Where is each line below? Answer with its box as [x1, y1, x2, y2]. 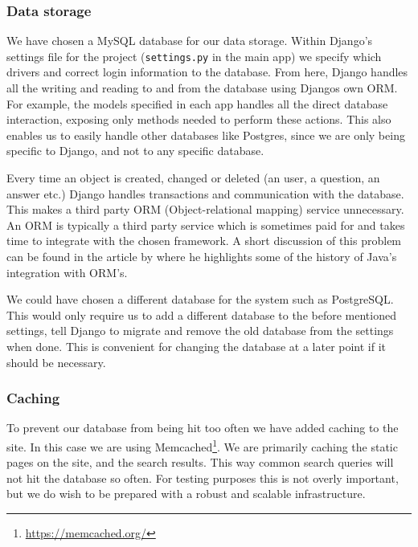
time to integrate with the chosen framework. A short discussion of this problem [6, 232, 402, 249]
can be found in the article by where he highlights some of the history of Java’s [6, 248, 397, 264]
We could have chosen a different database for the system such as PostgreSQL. [6, 291, 394, 308]
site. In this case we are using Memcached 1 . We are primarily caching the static [6, 435, 398, 455]
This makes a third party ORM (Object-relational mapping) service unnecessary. [6, 201, 404, 218]
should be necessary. [6, 353, 106, 370]
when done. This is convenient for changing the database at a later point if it [6, 337, 387, 354]
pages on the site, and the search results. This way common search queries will [6, 454, 394, 471]
